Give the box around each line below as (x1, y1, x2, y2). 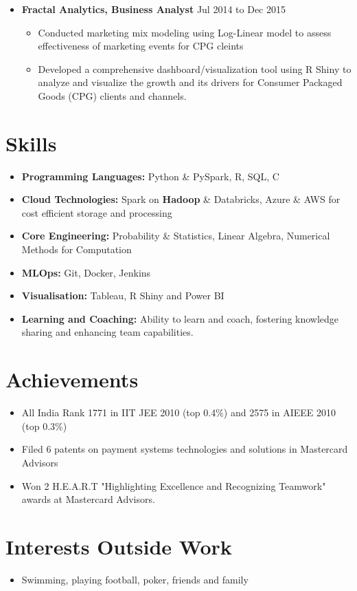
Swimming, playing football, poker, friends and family (21, 572, 249, 586)
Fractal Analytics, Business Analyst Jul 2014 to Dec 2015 (21, 2, 286, 16)
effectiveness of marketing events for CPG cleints (38, 39, 244, 53)
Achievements (5, 365, 139, 394)
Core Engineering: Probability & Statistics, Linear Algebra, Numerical (21, 228, 330, 243)
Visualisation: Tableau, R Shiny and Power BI (21, 288, 224, 303)
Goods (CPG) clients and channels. (38, 88, 187, 103)
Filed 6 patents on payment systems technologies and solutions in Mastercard (21, 442, 348, 456)
